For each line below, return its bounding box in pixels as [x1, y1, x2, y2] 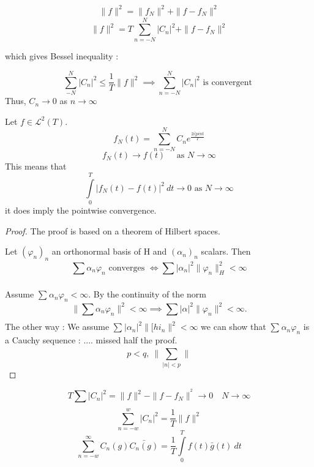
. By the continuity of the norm [88, 288, 206, 301]
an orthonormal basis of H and [51, 245, 167, 258]
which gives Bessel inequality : [5, 50, 119, 62]
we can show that [201, 320, 266, 333]
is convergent [203, 78, 253, 87]
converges [108, 263, 145, 272]
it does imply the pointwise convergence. [5, 204, 157, 217]
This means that [5, 160, 67, 173]
